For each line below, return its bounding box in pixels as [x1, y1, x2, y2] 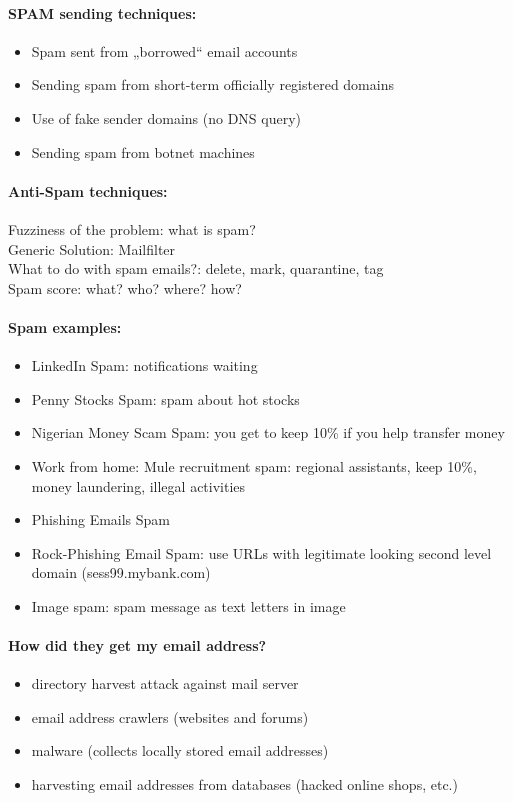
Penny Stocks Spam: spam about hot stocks [31, 388, 300, 409]
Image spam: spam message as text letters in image [31, 595, 346, 616]
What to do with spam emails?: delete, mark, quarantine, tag [8, 258, 384, 279]
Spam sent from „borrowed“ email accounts [31, 40, 298, 61]
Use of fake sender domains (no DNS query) [31, 107, 302, 128]
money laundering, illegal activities [31, 475, 246, 496]
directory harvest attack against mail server [31, 673, 299, 694]
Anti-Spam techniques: [8, 180, 168, 201]
